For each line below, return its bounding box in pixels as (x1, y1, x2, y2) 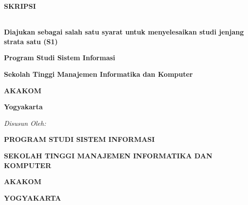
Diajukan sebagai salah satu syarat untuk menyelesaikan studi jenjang (4, 27, 244, 37)
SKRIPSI (4, 1, 36, 11)
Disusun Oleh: (4, 118, 46, 128)
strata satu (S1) (4, 36, 58, 46)
